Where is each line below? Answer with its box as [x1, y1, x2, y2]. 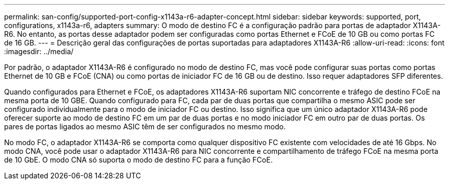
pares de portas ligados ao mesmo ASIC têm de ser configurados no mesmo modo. [4, 122, 286, 131]
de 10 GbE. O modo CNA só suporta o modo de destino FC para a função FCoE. [4, 155, 273, 164]
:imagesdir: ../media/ [4, 47, 74, 56]
